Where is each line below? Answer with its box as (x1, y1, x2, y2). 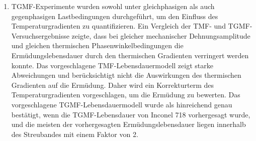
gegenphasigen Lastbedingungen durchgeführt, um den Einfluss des (11, 11, 218, 21)
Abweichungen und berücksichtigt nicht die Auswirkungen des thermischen (11, 70, 241, 80)
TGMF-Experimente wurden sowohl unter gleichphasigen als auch (11, 1, 215, 11)
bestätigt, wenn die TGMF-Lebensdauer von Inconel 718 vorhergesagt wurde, (11, 109, 250, 119)
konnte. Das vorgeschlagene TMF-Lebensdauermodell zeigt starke (11, 60, 213, 70)
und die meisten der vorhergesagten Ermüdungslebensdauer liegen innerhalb (11, 119, 246, 129)
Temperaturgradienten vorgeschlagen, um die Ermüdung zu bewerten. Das (11, 89, 240, 100)
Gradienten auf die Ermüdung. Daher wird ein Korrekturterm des (11, 79, 214, 90)
